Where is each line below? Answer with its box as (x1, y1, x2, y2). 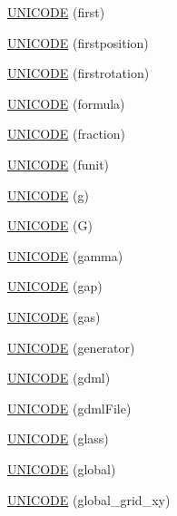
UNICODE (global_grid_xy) (7, 490, 171, 509)
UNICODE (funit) (7, 154, 110, 173)
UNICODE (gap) (7, 277, 103, 296)
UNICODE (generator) (7, 337, 135, 356)
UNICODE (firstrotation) (7, 63, 150, 83)
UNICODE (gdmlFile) (7, 398, 132, 417)
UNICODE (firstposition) (7, 33, 149, 52)
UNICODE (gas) (7, 307, 101, 326)
